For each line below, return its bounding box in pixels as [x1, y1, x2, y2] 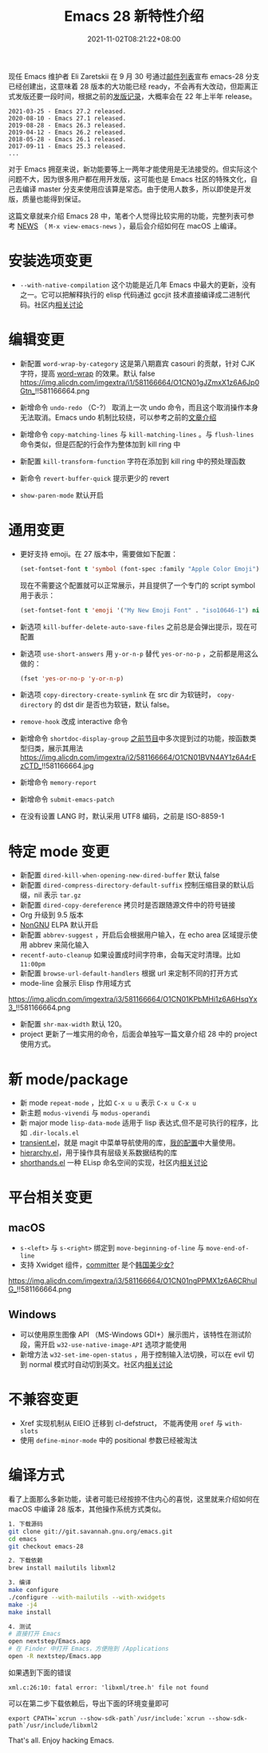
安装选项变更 [8, 252, 93, 270]
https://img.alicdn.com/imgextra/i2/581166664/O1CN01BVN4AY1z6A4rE [19, 753, 257, 762]
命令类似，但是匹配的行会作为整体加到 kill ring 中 [19, 439, 181, 449]
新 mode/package [8, 1070, 129, 1089]
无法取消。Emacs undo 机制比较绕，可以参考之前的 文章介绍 [19, 412, 217, 422]
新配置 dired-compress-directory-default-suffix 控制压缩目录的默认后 [19, 880, 254, 890]
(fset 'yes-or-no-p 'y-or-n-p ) [19, 675, 124, 683]
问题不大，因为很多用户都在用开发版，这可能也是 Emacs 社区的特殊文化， [8, 174, 251, 183]
